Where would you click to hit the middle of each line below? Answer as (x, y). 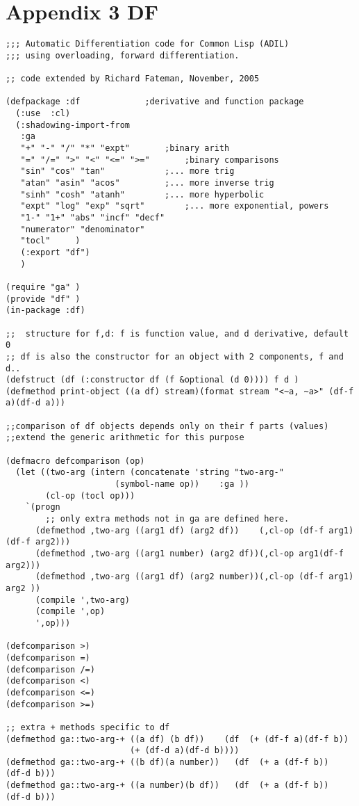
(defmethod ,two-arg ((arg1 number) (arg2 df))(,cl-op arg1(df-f (189, 554)
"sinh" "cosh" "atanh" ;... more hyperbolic (142, 194)
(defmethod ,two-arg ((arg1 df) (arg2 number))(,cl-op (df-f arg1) (194, 577)
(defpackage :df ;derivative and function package (155, 102)
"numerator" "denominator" (83, 229)
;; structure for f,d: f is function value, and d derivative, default (177, 333)
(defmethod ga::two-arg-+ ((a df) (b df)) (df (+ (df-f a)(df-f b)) (177, 739)
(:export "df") (55, 252)
